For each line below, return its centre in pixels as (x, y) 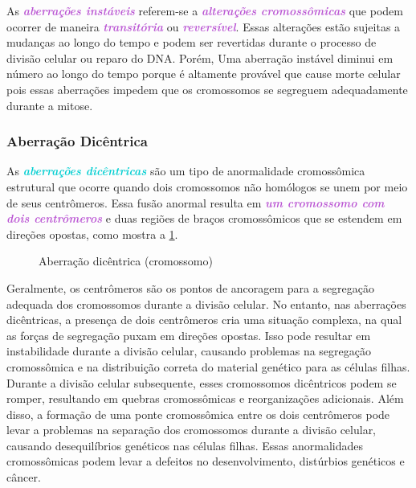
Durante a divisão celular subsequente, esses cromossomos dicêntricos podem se (202, 382)
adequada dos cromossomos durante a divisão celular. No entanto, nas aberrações (206, 303)
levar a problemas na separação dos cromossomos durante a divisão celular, (192, 430)
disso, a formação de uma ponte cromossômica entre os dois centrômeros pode (198, 414)
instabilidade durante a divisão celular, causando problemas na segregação (189, 351)
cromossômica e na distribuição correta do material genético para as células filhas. (208, 366)
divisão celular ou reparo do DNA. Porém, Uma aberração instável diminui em (200, 57)
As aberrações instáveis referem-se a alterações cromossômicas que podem (205, 10)
